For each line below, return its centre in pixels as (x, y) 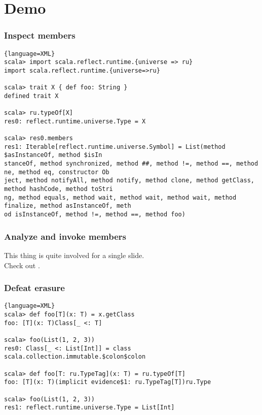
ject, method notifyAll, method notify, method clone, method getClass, (129, 181)
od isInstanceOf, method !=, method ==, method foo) (95, 215)
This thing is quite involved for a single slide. (74, 255)
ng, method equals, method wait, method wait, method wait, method (120, 197)
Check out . (22, 265)
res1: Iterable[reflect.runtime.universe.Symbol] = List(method (115, 147)
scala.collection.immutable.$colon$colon (75, 357)
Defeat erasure (34, 288)
